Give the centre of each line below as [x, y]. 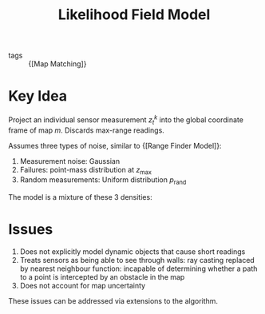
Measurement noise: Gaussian [70, 161]
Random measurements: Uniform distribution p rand [103, 181]
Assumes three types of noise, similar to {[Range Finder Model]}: [115, 145]
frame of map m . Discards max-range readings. [87, 130]
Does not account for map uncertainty [83, 286]
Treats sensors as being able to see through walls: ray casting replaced [137, 260]
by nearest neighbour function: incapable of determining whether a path [138, 268]
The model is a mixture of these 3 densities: [81, 197]
